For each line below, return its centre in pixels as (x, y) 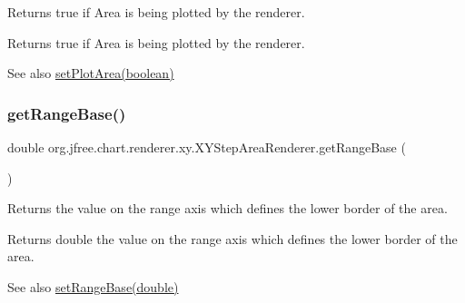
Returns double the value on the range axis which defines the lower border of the (232, 238)
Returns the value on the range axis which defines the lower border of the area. (228, 208)
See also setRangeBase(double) (93, 286)
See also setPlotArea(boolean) (91, 73)
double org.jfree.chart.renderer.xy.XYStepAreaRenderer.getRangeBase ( (207, 147)
